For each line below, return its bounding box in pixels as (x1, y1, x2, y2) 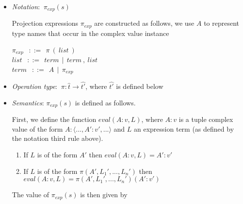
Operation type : (12, 81, 57, 91)
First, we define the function (12, 114, 97, 124)
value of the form (12, 123, 63, 134)
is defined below (116, 81, 163, 91)
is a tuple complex (178, 114, 233, 124)
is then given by (80, 189, 128, 200)
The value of (12, 189, 49, 200)
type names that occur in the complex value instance (12, 28, 169, 38)
